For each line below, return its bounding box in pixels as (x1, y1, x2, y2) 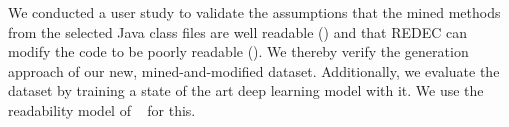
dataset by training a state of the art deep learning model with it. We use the (8, 80, 484, 101)
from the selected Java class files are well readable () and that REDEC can (8, 21, 468, 42)
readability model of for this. (8, 99, 196, 120)
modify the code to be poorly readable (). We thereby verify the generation (8, 41, 469, 62)
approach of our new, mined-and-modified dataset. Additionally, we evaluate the (8, 60, 500, 81)
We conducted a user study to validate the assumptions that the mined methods (8, 2, 501, 22)
